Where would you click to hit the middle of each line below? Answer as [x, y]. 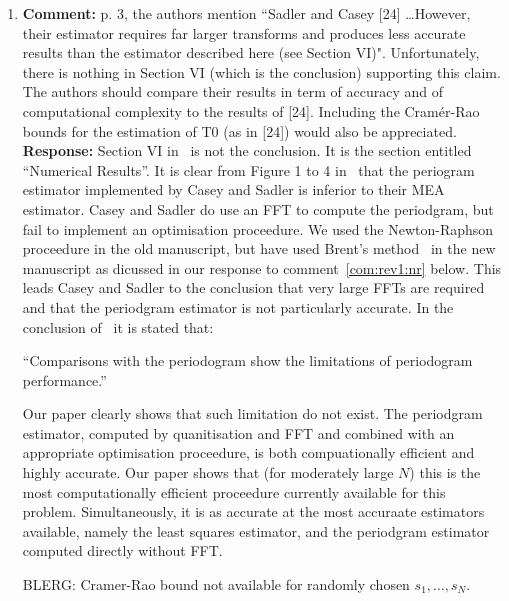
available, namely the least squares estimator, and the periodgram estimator [256, 530]
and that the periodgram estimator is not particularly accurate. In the [238, 306]
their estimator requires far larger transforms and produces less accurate [244, 32]
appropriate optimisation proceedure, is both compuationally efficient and [248, 452]
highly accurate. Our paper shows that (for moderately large [208, 472]
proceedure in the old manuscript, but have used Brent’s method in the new [259, 248]
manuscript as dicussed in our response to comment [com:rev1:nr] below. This [262, 267]
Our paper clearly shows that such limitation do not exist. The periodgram [252, 413]
